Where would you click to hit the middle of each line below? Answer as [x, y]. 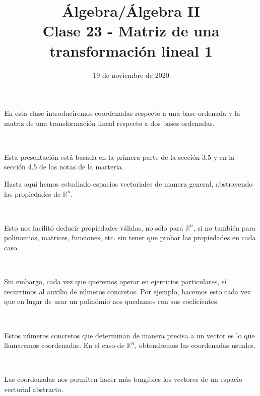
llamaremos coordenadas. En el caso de [64, 345]
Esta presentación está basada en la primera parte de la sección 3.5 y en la [119, 157]
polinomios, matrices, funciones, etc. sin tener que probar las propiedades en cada [130, 237]
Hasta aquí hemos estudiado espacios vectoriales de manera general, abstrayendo [128, 184]
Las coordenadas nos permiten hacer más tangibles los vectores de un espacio [123, 379]
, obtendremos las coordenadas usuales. [195, 345]
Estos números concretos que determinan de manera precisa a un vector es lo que [129, 335]
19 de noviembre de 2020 [131, 75]
